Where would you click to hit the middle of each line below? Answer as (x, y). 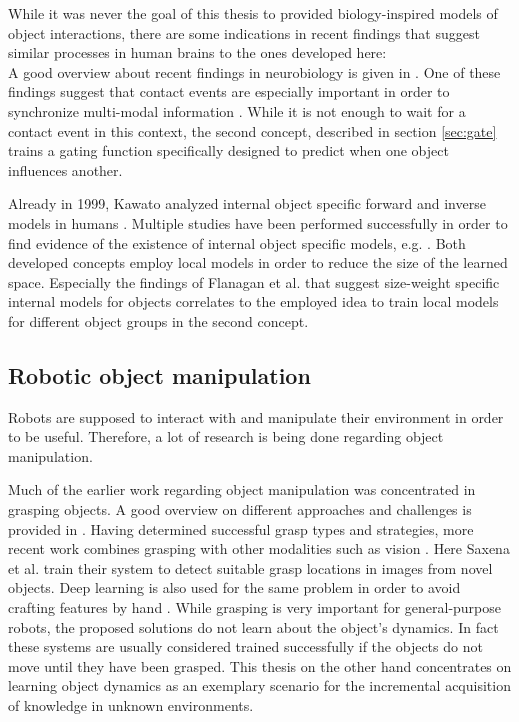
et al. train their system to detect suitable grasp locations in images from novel (250, 567)
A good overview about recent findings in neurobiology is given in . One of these (254, 71)
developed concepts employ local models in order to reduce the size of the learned (258, 262)
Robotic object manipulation (159, 374)
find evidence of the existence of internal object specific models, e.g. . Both (237, 242)
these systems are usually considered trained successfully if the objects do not (245, 646)
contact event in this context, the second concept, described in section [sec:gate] (252, 130)
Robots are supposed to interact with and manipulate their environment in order (256, 416)
